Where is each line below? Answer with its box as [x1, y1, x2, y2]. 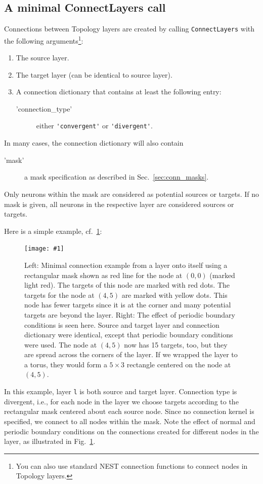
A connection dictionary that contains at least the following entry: [16, 86, 222, 97]
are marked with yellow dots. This [121, 289, 228, 300]
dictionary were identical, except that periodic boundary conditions [24, 329, 233, 340]
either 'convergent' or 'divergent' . [36, 120, 153, 131]
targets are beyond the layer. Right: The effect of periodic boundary [24, 309, 235, 320]
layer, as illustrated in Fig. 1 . [4, 436, 96, 446]
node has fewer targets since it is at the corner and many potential [24, 299, 231, 310]
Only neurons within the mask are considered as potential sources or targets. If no [4, 188, 259, 199]
